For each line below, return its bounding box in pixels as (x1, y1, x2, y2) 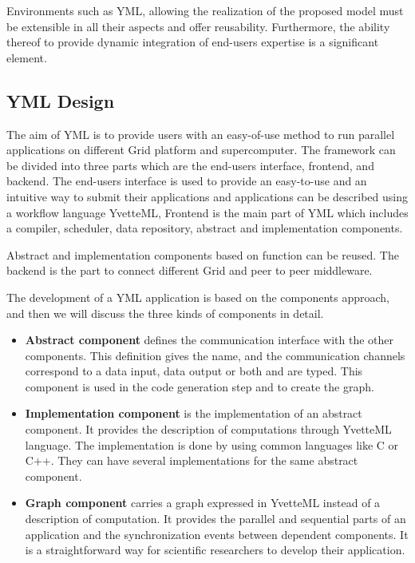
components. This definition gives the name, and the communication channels (25, 347, 405, 363)
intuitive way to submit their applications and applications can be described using (6, 188, 408, 204)
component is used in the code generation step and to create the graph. (25, 378, 374, 394)
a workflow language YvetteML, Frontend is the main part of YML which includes (6, 204, 409, 220)
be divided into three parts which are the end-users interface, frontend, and (6, 157, 374, 173)
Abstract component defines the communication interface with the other (25, 331, 393, 348)
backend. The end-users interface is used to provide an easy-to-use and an (6, 172, 367, 189)
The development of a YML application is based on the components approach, (6, 288, 389, 305)
